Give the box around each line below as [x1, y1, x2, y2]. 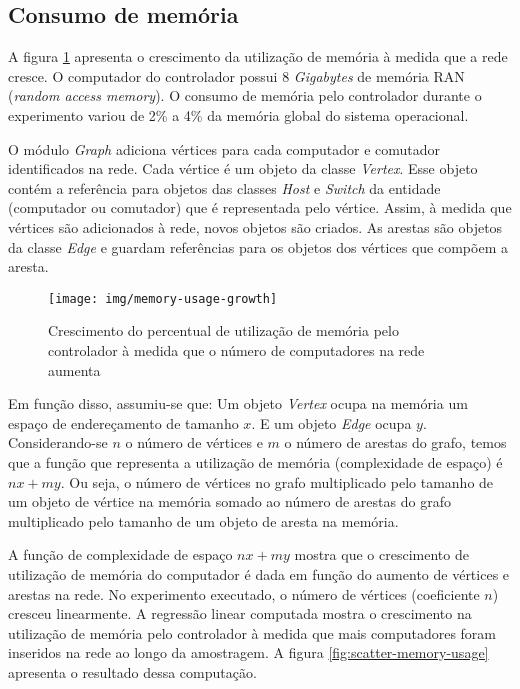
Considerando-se [8, 432, 108, 453]
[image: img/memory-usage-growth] [48, 291, 278, 306]
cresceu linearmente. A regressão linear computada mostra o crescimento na [8, 603, 472, 624]
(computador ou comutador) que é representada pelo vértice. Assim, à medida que [8, 197, 512, 218]
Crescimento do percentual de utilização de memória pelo [48, 320, 399, 341]
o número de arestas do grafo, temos [284, 432, 507, 453]
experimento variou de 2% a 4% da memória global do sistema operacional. [8, 104, 469, 125]
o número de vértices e [125, 432, 263, 453]
